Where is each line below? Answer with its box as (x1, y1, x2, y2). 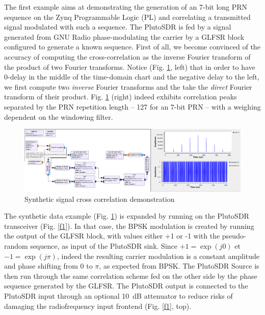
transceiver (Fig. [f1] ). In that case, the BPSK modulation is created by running (4, 220, 254, 231)
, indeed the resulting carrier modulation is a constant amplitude (57, 250, 260, 261)
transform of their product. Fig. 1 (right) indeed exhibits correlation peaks (4, 91, 237, 102)
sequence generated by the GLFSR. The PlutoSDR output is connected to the (4, 280, 248, 291)
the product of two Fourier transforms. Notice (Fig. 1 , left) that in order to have (4, 61, 255, 72)
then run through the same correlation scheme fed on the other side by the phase (4, 270, 257, 281)
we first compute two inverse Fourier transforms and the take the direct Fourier (4, 81, 252, 92)
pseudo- (222, 230, 246, 241)
